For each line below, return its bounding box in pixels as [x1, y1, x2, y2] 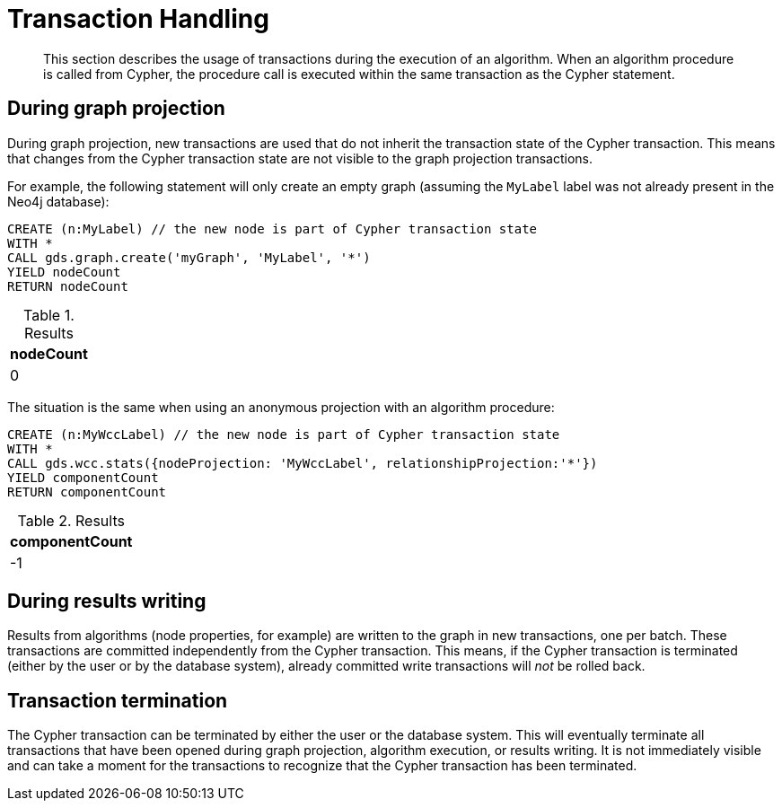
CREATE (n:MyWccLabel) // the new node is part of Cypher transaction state [7, 426, 560, 442]
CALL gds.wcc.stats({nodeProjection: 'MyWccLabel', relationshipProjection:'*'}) [7, 455, 598, 470]
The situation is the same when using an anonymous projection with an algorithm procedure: [7, 399, 555, 415]
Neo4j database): [7, 193, 110, 209]
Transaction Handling [7, 4, 269, 34]
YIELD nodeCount [7, 264, 121, 279]
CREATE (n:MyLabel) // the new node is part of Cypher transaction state [7, 221, 538, 236]
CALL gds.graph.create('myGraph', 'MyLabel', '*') [7, 250, 371, 265]
